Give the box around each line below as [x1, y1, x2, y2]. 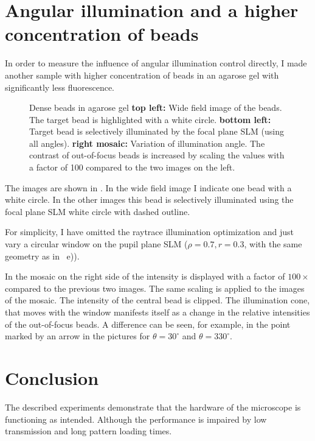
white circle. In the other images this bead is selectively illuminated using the [5, 193, 294, 206]
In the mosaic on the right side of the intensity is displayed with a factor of [5, 270, 285, 283]
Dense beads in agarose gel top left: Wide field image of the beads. [29, 101, 282, 114]
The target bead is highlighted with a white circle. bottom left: [29, 113, 271, 125]
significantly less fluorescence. [5, 80, 114, 93]
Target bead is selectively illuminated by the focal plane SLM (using [29, 125, 284, 138]
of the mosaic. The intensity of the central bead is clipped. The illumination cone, [5, 294, 310, 306]
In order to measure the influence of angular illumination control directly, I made [5, 57, 307, 69]
